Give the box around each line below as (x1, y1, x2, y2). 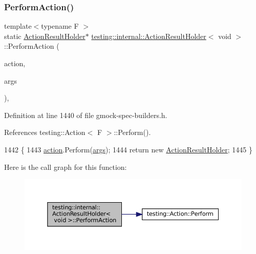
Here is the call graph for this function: (4, 161, 127, 172)
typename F (41, 21, 79, 31)
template (4, 21, 32, 31)
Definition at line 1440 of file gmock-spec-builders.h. (4, 109, 167, 120)
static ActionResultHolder (4, 30, 86, 41)
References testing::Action (4, 127, 86, 138)
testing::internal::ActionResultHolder (91, 30, 206, 41)
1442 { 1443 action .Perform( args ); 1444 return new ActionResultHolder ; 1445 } (4, 144, 253, 154)
